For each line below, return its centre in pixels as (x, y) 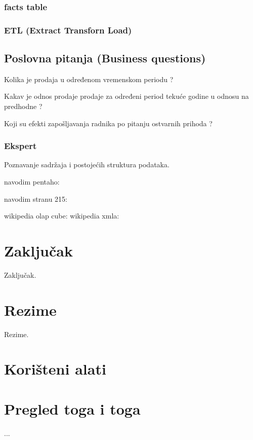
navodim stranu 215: (36, 198)
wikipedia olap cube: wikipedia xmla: (62, 216)
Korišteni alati (55, 369)
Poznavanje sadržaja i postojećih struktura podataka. (87, 164)
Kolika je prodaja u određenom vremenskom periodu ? (89, 79)
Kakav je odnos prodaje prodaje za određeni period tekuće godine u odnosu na (126, 96)
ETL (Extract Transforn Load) (68, 30)
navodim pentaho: (32, 182)
